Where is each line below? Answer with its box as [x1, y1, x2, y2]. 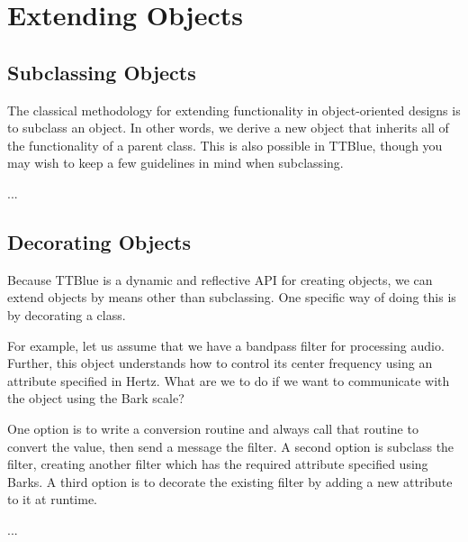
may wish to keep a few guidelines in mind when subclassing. [7, 153, 344, 172]
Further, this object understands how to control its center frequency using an [7, 354, 433, 372]
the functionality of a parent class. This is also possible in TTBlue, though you [7, 135, 443, 154]
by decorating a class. [7, 305, 126, 324]
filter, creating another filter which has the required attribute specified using [7, 455, 428, 473]
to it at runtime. [7, 490, 97, 509]
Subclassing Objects [7, 58, 196, 86]
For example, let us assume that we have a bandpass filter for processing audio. [7, 335, 445, 354]
